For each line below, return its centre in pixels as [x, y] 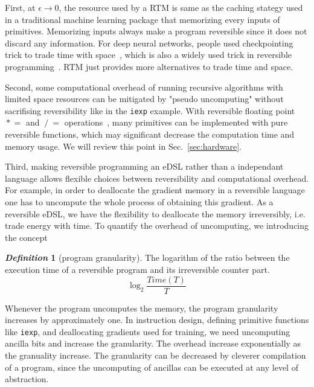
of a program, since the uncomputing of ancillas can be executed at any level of [152, 367]
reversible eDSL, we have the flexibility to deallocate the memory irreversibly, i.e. [155, 213]
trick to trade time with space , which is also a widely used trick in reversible [148, 55]
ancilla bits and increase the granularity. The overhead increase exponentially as [153, 343]
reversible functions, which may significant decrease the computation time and [150, 134]
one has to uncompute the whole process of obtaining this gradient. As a [139, 201]
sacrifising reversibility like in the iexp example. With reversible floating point [150, 110]
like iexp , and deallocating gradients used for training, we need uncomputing [148, 331]
